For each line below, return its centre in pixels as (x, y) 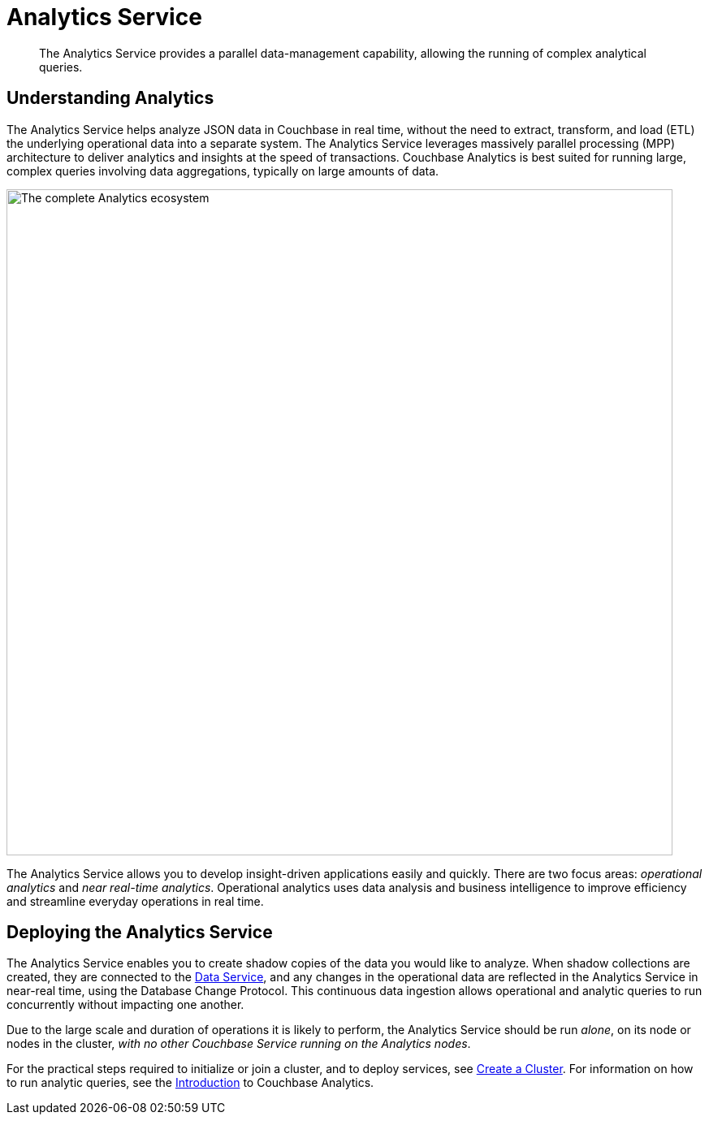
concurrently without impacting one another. (125, 1005)
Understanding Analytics (110, 98)
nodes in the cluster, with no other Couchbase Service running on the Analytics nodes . (239, 1044)
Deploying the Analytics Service (140, 933)
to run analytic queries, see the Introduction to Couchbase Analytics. (190, 1083)
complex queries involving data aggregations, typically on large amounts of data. (223, 171)
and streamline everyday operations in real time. (135, 901)
